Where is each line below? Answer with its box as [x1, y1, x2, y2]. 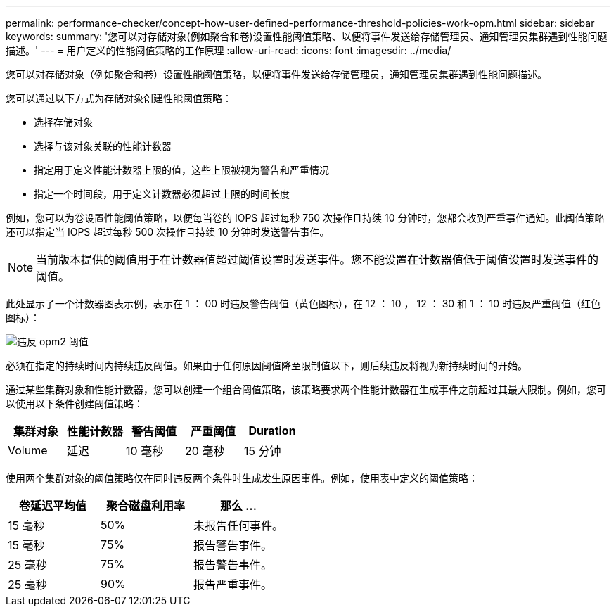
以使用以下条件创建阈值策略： [6, 397, 143, 409]
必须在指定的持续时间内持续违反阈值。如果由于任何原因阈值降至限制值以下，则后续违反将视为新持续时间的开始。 [6, 359, 527, 371]
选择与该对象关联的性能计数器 [34, 140, 172, 152]
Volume [8, 443, 48, 457]
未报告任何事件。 [193, 518, 284, 533]
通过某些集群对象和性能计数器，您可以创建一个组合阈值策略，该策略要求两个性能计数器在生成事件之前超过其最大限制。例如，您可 [6, 383, 606, 395]
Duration [248, 423, 296, 438]
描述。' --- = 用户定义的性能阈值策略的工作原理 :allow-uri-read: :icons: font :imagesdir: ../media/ [6, 44, 451, 56]
